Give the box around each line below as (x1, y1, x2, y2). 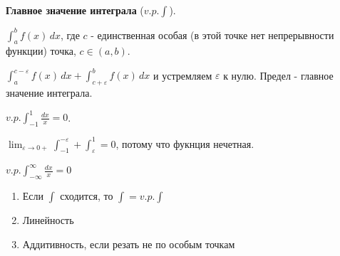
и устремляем (153, 68, 212, 82)
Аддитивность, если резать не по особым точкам (22, 236, 235, 251)
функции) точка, (6, 43, 76, 58)
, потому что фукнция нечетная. (115, 136, 254, 151)
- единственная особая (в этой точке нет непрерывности (91, 27, 334, 42)
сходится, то (60, 188, 113, 203)
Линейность (22, 213, 74, 228)
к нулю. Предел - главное (223, 68, 334, 82)
